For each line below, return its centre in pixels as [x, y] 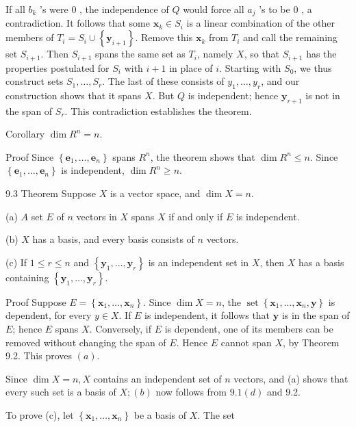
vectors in [97, 216]
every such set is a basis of [61, 392]
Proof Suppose [36, 301]
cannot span [246, 342]
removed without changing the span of [86, 342]
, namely [215, 54]
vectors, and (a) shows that [291, 378]
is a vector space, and [155, 193]
